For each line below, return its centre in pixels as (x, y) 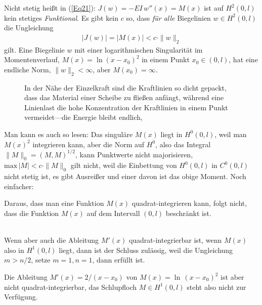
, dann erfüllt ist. (119, 260)
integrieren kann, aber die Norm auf (89, 144)
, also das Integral (183, 144)
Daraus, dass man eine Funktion (54, 203)
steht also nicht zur (216, 287)
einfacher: (19, 186)
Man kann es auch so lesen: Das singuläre (69, 134)
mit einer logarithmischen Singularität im (139, 49)
